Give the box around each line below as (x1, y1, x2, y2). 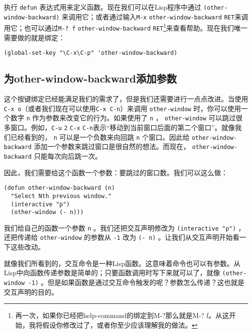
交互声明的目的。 (4, 286, 58, 297)
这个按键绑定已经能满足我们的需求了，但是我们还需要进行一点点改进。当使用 (4, 94, 248, 104)
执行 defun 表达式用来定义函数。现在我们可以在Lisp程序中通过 (4, 2, 202, 12)
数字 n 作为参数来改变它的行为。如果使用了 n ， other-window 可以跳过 (10, 113, 236, 123)
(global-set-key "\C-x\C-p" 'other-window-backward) (4, 50, 177, 57)
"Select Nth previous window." (11, 192, 111, 200)
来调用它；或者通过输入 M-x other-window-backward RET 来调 (62, 11, 248, 21)
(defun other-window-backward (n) (4, 184, 115, 192)
